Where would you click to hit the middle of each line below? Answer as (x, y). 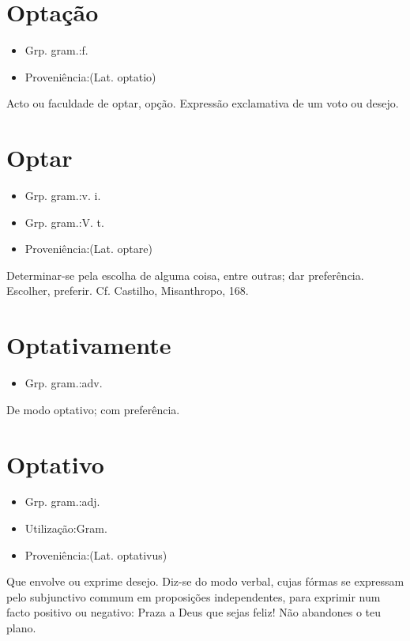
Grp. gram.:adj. (62, 501)
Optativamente (89, 345)
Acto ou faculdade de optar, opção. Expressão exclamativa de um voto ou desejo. (203, 103)
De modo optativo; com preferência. (93, 409)
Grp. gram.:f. (56, 50)
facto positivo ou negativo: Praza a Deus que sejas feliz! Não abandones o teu (194, 612)
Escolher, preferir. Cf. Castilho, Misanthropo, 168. (128, 290)
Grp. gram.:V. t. (64, 222)
